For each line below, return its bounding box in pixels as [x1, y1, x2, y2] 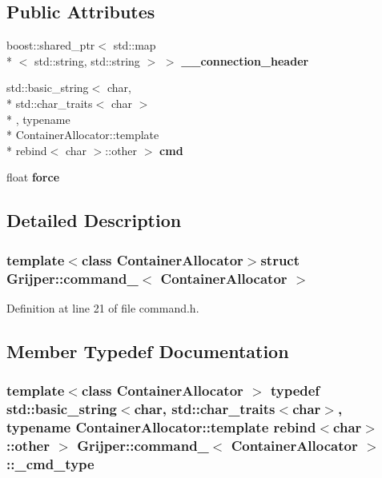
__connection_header [181, 52, 309, 69]
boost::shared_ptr [6, 37, 95, 54]
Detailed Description [6, 208, 182, 233]
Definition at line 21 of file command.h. [6, 299, 199, 316]
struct [260, 249, 300, 269]
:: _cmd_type [6, 453, 94, 473]
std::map [113, 37, 156, 54]
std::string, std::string [34, 52, 140, 69]
